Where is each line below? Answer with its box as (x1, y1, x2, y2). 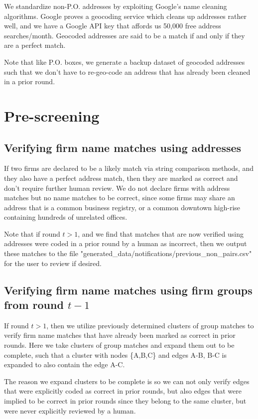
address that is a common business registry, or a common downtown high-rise (4, 202, 241, 212)
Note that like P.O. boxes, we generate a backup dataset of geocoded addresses (4, 56, 245, 67)
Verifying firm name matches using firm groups (4, 282, 253, 297)
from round (4, 297, 64, 312)
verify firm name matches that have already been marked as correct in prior (4, 330, 236, 340)
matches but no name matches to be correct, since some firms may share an (4, 192, 235, 203)
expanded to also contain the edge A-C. (4, 359, 125, 370)
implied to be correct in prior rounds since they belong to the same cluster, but (4, 396, 247, 406)
